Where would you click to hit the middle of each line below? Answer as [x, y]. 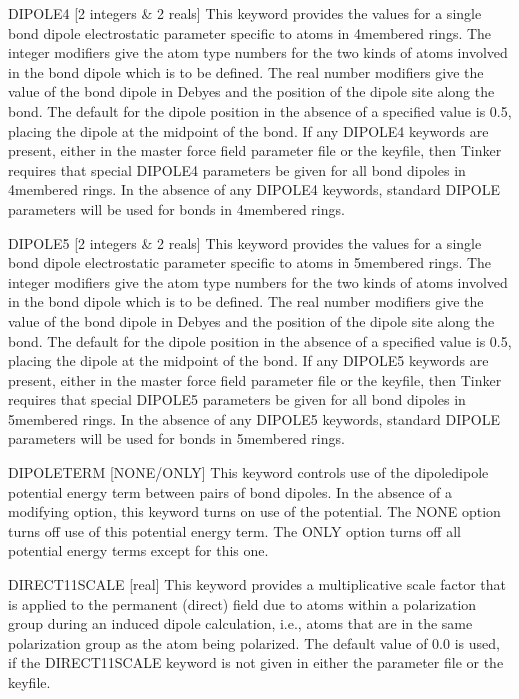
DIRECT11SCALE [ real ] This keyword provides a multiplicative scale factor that [257, 584]
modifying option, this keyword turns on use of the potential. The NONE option [254, 511]
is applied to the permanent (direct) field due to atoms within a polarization [242, 603]
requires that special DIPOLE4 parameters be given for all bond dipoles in [237, 169]
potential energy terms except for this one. [138, 550]
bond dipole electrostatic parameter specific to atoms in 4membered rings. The [250, 32]
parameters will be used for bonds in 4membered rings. [176, 208]
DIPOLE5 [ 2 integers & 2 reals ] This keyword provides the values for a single [245, 242]
